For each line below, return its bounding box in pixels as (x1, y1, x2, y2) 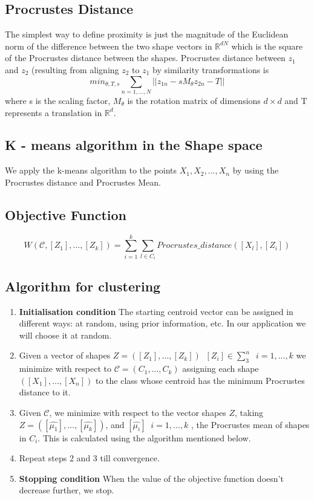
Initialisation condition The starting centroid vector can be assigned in (19, 305, 293, 317)
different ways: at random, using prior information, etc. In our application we (19, 317, 306, 330)
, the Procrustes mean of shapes (191, 418, 310, 430)
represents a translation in (5, 106, 102, 119)
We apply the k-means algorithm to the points (5, 164, 177, 177)
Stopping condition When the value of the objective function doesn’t (19, 472, 284, 484)
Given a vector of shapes (19, 349, 111, 362)
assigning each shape (182, 362, 259, 375)
